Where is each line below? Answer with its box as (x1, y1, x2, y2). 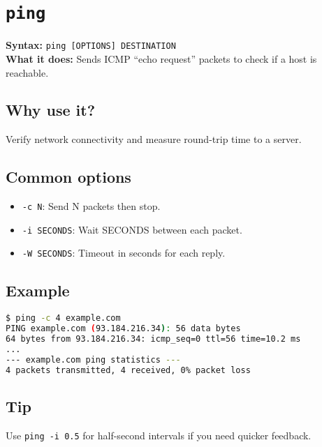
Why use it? (6, 99, 96, 121)
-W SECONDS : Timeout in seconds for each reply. (22, 245, 226, 260)
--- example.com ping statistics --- (6, 354, 181, 365)
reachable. (6, 65, 49, 79)
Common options (6, 166, 131, 188)
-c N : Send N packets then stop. (22, 199, 161, 213)
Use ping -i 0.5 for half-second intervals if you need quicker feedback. (6, 427, 312, 442)
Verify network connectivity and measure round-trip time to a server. (6, 132, 302, 146)
